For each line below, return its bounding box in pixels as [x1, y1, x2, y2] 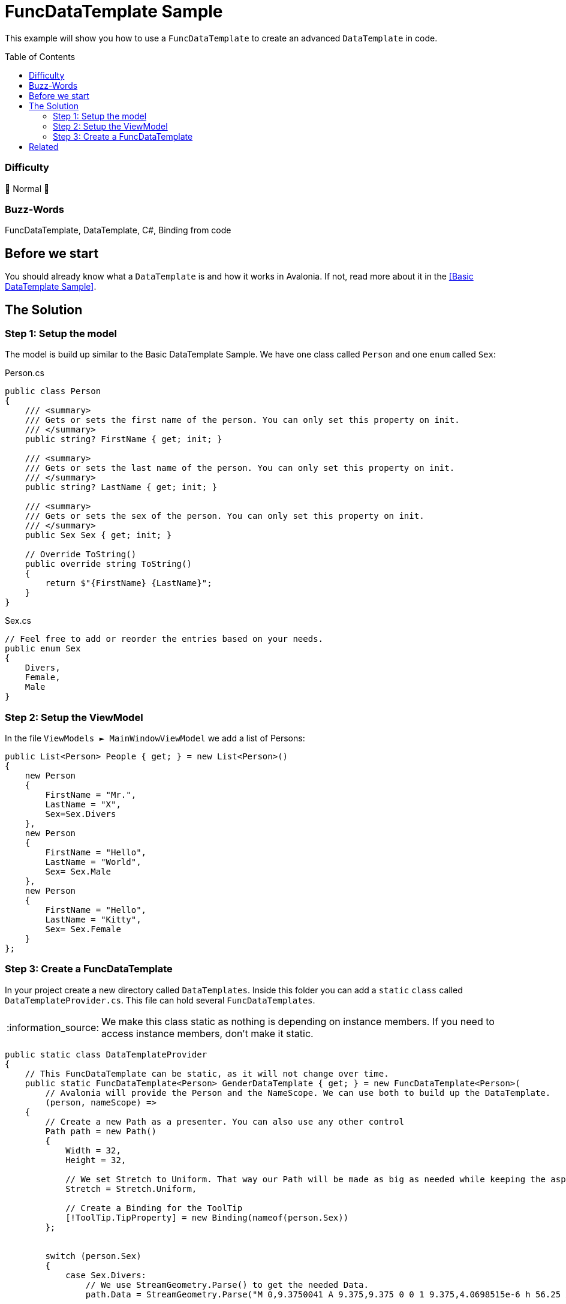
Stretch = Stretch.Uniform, [65, 1183, 197, 1194]
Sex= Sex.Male [45, 867, 112, 877]
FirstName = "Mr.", [45, 790, 137, 800]
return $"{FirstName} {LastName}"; [45, 578, 212, 588]
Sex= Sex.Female [45, 924, 121, 935]
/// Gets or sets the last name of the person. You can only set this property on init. [25, 463, 455, 473]
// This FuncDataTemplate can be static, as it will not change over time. [25, 1068, 389, 1078]
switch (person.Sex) [45, 1251, 141, 1261]
